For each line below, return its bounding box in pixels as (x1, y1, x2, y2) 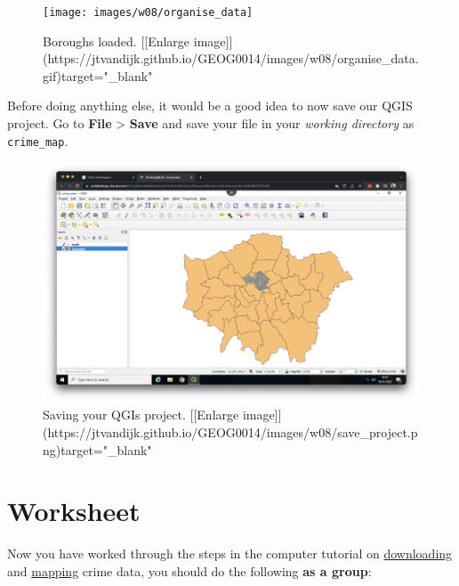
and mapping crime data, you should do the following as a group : (7, 561, 372, 580)
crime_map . (7, 131, 68, 150)
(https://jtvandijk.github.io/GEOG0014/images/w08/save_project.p (43, 423, 418, 442)
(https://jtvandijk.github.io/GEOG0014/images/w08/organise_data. (43, 49, 419, 68)
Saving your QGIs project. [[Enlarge (43, 405, 239, 424)
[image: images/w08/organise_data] (43, 6, 254, 19)
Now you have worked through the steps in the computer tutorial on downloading (7, 544, 453, 563)
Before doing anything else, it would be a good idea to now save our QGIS (7, 96, 413, 115)
